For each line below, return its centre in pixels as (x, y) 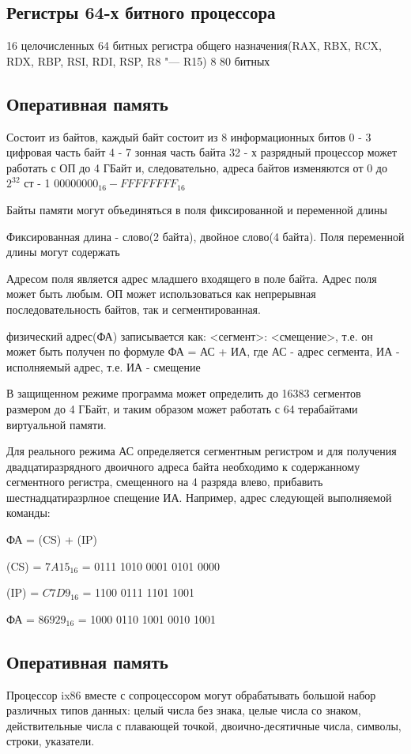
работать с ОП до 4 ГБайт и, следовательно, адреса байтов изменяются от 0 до (197, 167)
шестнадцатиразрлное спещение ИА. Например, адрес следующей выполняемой (199, 497)
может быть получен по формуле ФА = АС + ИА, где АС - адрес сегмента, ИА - (203, 351)
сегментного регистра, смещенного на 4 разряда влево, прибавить (165, 482)
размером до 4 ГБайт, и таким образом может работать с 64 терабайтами (182, 408)
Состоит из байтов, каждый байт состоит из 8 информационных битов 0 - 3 (189, 136)
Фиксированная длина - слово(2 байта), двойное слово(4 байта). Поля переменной (205, 236)
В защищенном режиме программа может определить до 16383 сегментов (184, 393)
